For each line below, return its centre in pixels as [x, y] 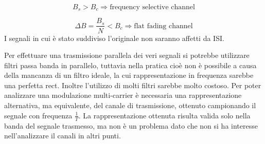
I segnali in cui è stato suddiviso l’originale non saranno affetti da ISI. [114, 38]
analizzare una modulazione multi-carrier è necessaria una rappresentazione [123, 95]
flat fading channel [163, 26]
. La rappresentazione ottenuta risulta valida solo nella [164, 115]
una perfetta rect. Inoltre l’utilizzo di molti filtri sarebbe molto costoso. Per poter [133, 85]
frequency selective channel [152, 7]
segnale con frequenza [38, 115]
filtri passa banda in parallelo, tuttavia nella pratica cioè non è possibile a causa [130, 65]
